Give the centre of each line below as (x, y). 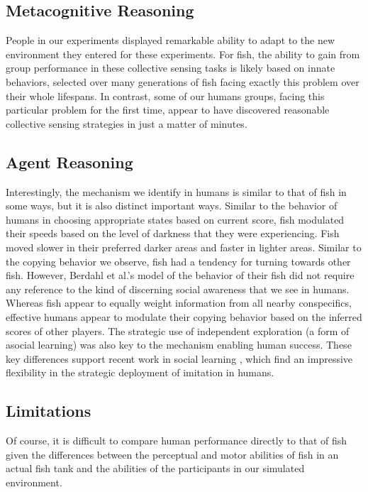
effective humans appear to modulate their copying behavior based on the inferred (184, 316)
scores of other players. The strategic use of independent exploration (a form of (178, 330)
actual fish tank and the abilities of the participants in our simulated (155, 468)
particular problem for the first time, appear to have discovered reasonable (168, 110)
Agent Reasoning (69, 162)
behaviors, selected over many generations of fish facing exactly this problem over (183, 81)
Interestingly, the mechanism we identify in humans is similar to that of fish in (176, 191)
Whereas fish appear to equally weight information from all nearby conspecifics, (179, 303)
